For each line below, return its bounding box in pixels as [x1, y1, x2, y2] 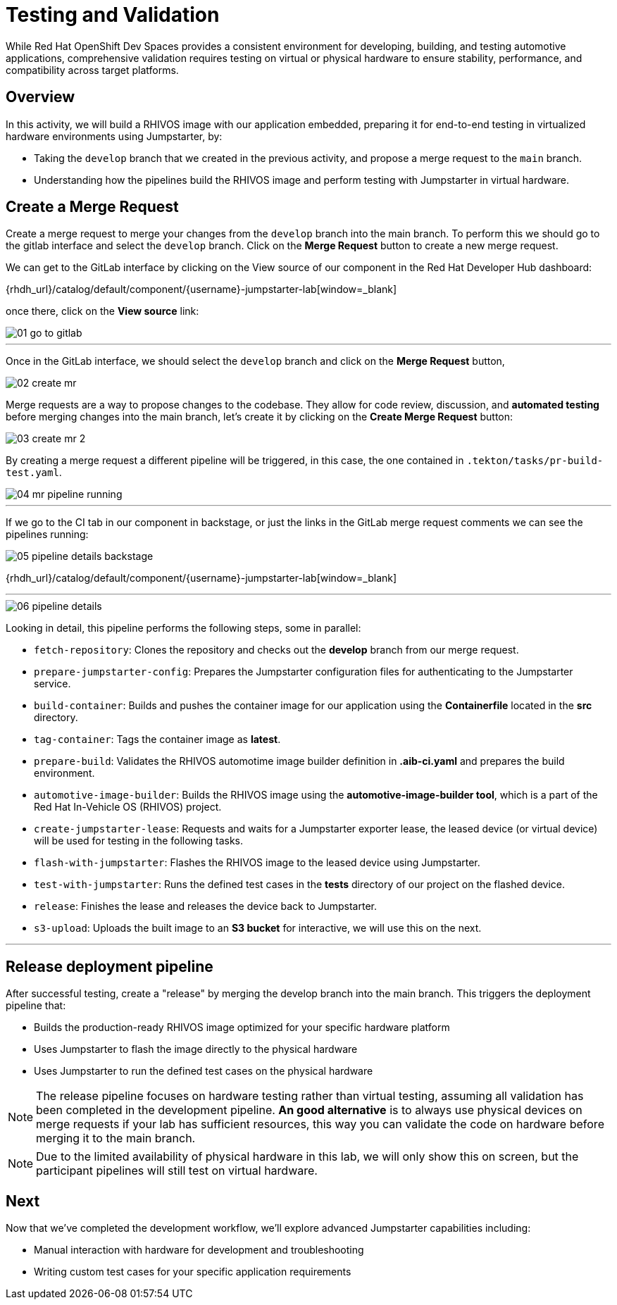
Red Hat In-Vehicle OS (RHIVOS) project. [34, 801, 222, 813]
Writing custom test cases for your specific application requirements [34, 1266, 351, 1278]
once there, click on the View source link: [6, 305, 199, 318]
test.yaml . [6, 466, 62, 479]
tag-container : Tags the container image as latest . [34, 733, 281, 746]
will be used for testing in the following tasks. [34, 835, 244, 847]
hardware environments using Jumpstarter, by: [6, 130, 223, 142]
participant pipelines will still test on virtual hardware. [36, 1163, 318, 1178]
